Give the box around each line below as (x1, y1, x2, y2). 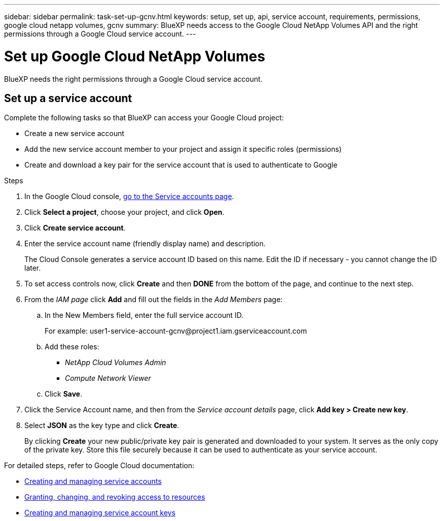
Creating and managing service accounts (24, 477, 162, 486)
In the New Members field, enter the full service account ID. (45, 311, 244, 320)
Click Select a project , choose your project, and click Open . (24, 208, 225, 217)
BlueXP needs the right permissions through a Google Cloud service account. (4, 74, 263, 83)
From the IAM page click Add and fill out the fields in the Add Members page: (24, 295, 283, 304)
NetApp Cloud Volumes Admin (65, 358, 166, 367)
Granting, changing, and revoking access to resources (24, 493, 205, 502)
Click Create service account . (24, 223, 126, 233)
